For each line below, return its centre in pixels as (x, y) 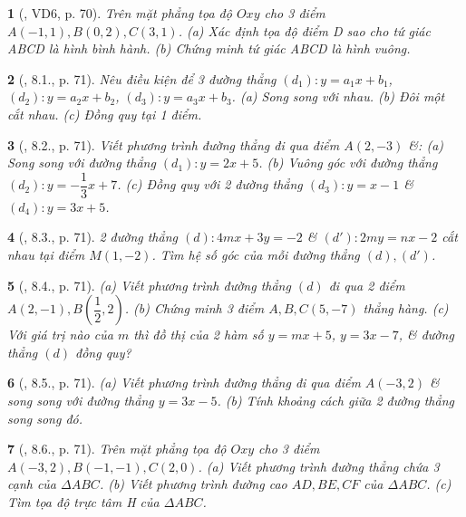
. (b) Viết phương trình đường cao (193, 484)
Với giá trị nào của (60, 335)
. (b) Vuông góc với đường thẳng (348, 163)
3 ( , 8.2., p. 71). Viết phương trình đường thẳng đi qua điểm (174, 144)
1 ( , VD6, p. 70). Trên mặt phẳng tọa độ (120, 13)
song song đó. (45, 418)
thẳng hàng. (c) (406, 308)
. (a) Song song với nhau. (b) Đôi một (338, 96)
